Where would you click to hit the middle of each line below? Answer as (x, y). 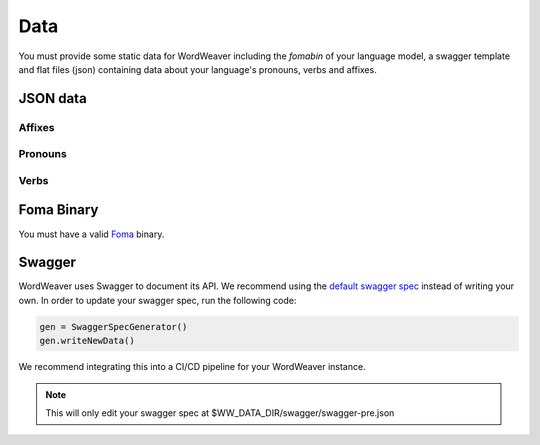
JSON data (52, 98)
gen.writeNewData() (87, 341)
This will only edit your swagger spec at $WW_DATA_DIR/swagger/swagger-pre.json (220, 412)
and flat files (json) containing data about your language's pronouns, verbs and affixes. (197, 69)
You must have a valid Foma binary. (91, 234)
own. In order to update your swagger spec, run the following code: (157, 300)
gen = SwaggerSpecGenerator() (113, 326)
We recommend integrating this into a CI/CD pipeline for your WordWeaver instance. (192, 367)
